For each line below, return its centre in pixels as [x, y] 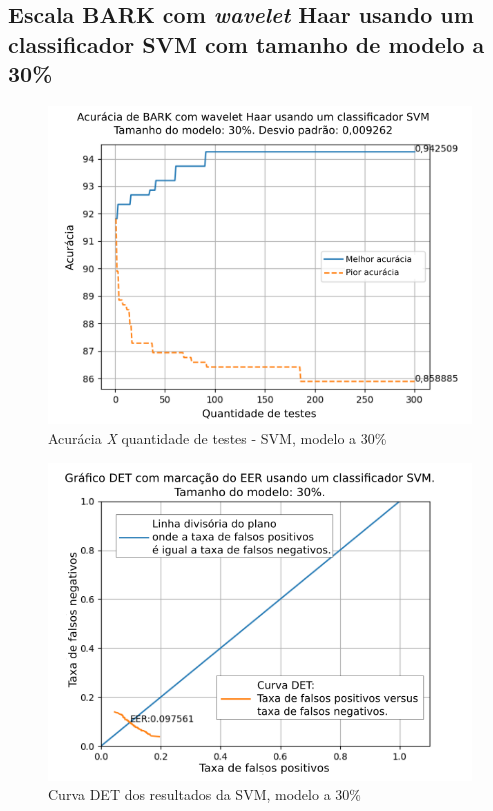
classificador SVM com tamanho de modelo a [246, 43]
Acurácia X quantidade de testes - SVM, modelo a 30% [217, 437]
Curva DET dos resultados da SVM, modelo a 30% [204, 794]
